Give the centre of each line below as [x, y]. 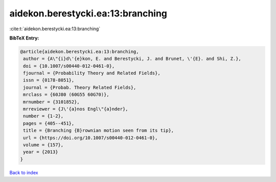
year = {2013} [41, 152]
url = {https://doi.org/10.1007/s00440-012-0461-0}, [90, 138]
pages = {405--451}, [49, 123]
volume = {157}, [43, 145]
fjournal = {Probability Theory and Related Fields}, [92, 73]
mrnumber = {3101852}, [52, 102]
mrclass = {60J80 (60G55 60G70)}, [66, 95]
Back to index [24, 172]
